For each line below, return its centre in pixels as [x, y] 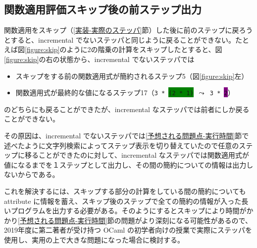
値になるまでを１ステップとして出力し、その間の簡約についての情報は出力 [125, 164]
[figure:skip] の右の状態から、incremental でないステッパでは [99, 59]
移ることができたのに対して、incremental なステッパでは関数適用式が [137, 155]
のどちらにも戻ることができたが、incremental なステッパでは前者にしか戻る [127, 109]
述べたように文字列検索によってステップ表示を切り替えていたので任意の [122, 145]
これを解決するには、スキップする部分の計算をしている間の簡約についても [125, 191]
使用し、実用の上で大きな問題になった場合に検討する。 [94, 239]
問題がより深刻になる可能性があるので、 [186, 220]
